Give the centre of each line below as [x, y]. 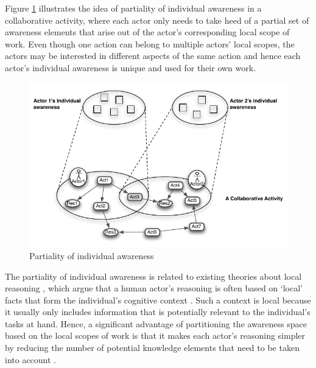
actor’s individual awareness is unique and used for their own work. [131, 67]
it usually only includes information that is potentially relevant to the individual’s [158, 312]
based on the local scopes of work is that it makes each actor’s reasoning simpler [155, 335]
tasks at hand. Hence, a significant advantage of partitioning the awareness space [156, 323]
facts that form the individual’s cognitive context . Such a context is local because [158, 300]
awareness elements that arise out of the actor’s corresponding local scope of [147, 32]
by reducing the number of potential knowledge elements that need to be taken [152, 348]
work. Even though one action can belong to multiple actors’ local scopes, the [150, 43]
